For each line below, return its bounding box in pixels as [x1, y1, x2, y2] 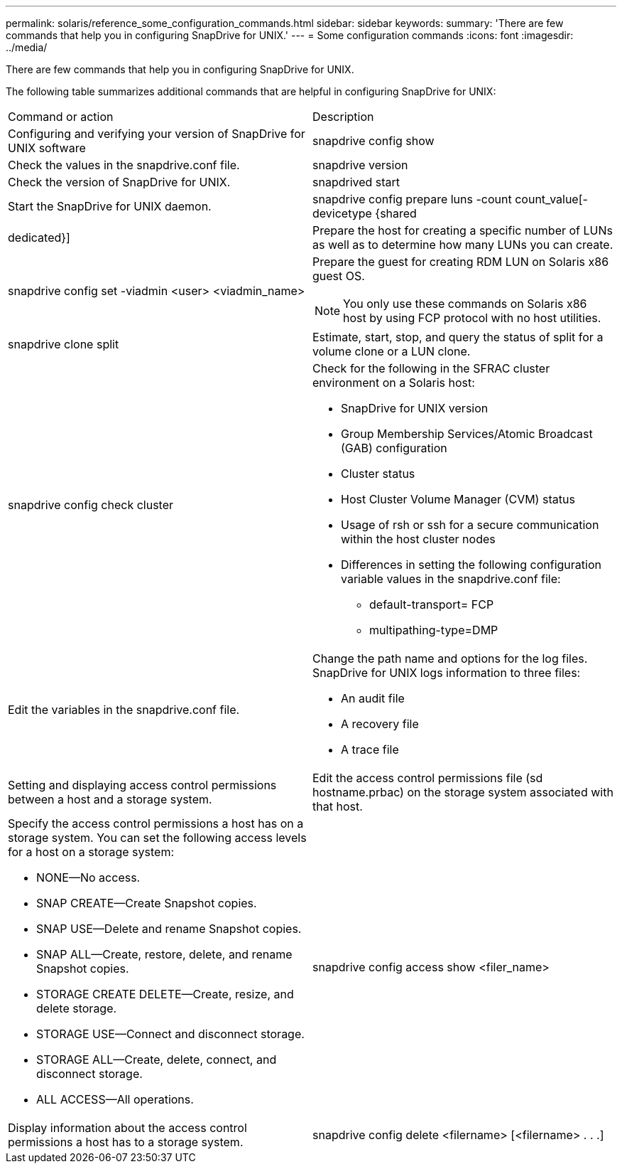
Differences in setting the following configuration [341, 557, 601, 572]
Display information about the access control [8, 1121, 247, 1135]
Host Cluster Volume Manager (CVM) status [341, 492, 575, 506]
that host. [312, 799, 363, 813]
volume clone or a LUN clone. [312, 344, 471, 358]
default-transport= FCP [369, 597, 494, 612]
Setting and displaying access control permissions [8, 778, 277, 792]
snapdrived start [312, 175, 400, 189]
